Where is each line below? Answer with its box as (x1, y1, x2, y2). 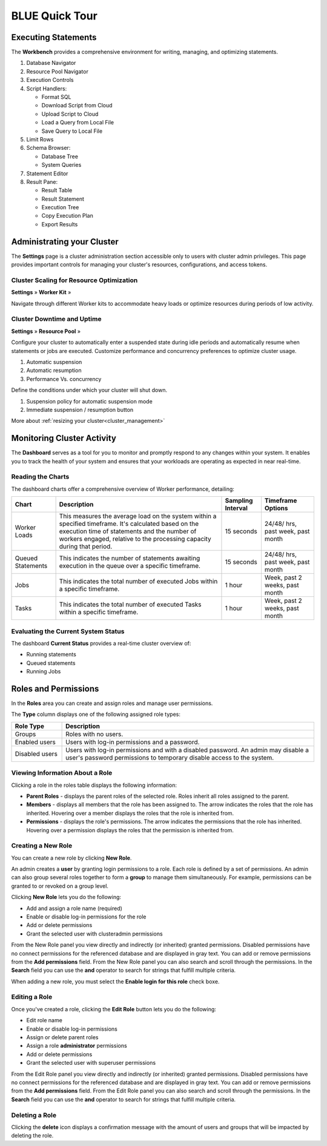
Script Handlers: (26, 85, 67, 92)
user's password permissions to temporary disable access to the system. (65, 753, 274, 761)
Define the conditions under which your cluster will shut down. (11, 386, 168, 394)
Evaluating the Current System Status (11, 627, 125, 635)
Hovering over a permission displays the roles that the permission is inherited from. (26, 826, 234, 834)
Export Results (41, 220, 78, 228)
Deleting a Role (11, 1111, 57, 1119)
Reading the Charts (11, 473, 70, 481)
